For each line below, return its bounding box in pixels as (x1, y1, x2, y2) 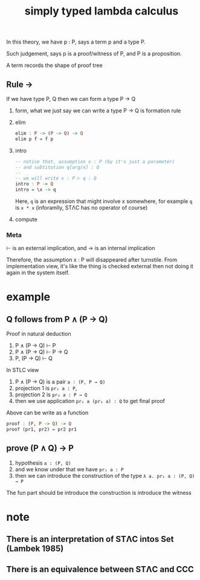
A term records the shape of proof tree (6, 62, 103, 69)
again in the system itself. (6, 269, 70, 276)
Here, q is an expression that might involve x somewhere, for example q (15, 198, 193, 205)
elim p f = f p (15, 136, 54, 142)
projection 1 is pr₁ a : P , (15, 385, 77, 392)
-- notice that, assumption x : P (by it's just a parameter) (15, 158, 175, 164)
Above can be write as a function (6, 409, 89, 416)
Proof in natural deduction (6, 330, 71, 338)
